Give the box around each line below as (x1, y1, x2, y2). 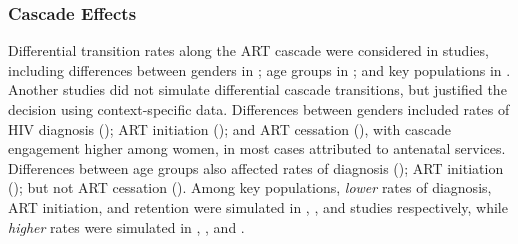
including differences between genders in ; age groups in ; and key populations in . (8, 59, 511, 80)
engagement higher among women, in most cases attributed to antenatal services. (8, 138, 506, 159)
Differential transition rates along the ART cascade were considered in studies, (8, 40, 489, 61)
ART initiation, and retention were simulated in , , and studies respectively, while (8, 196, 508, 217)
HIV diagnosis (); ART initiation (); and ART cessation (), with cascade (8, 118, 451, 139)
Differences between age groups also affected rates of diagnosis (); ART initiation (8, 157, 504, 178)
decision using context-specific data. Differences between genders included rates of (8, 99, 510, 119)
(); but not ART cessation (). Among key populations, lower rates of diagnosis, (8, 177, 492, 198)
